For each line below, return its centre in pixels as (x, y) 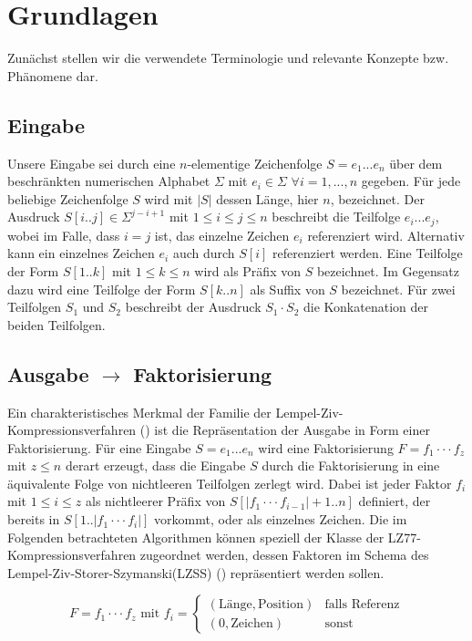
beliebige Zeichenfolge (68, 198)
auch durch (204, 253)
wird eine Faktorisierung (326, 447)
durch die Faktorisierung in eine (351, 465)
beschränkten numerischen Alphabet (109, 181)
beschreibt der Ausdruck (193, 307)
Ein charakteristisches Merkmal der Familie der (139, 412)
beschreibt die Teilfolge (336, 217)
